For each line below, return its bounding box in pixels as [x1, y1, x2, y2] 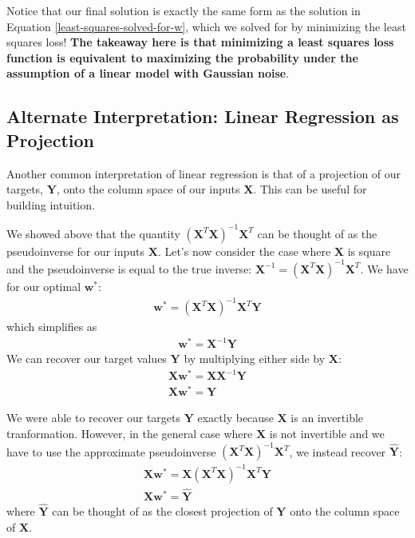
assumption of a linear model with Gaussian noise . [6, 65, 290, 82]
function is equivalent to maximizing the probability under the [6, 49, 358, 66]
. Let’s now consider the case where [157, 242, 331, 259]
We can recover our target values [6, 350, 167, 367]
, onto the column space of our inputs [56, 181, 240, 197]
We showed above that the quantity [6, 225, 180, 241]
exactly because [197, 409, 274, 426]
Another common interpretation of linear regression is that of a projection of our [6, 165, 401, 181]
